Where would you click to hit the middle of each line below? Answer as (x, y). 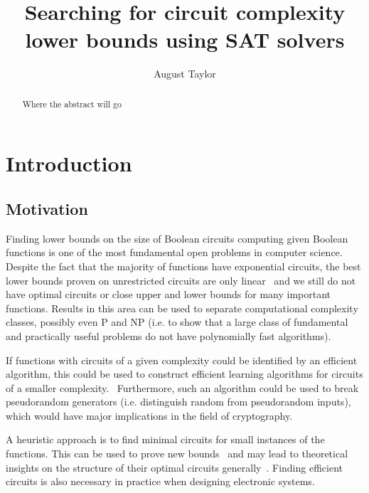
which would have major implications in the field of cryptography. (149, 415)
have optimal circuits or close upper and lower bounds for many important (169, 294)
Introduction (69, 163)
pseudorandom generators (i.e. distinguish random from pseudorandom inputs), (178, 402)
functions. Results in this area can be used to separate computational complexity (182, 308)
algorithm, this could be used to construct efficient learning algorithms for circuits (184, 374)
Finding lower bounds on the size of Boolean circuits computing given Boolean (177, 238)
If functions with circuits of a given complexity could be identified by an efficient (182, 360)
